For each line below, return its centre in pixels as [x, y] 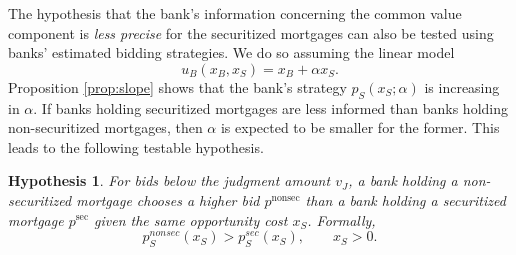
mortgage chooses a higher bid [168, 199]
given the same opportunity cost [191, 219]
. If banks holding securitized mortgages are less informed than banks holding [271, 107]
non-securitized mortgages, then [105, 127]
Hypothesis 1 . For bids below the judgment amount [169, 180]
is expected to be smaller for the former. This [360, 127]
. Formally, [341, 219]
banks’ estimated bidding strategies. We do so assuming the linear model [231, 52]
